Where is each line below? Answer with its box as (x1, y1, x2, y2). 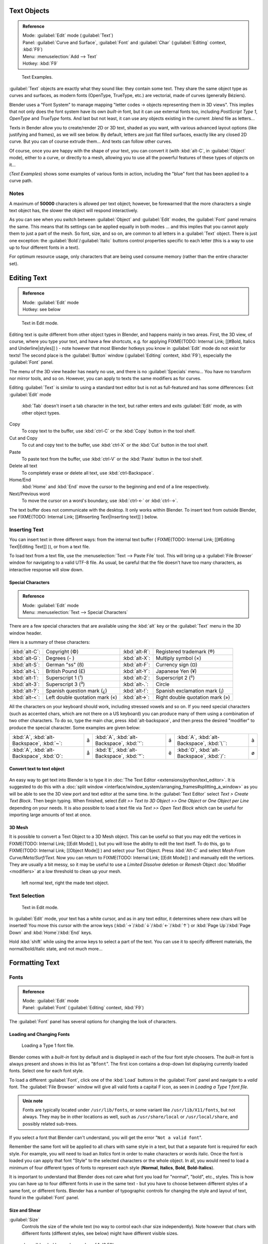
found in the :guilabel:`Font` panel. (9, 1195, 79, 1201)
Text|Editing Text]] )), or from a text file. (9, 543, 90, 549)
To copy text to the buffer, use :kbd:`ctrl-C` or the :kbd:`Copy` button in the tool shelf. (21, 428, 196, 434)
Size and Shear (9, 1207, 41, 1214)
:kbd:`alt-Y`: (122, 668, 150, 675)
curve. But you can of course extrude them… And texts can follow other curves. (9, 138, 172, 144)
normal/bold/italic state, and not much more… (9, 945, 103, 951)
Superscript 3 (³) (46, 681, 85, 688)
